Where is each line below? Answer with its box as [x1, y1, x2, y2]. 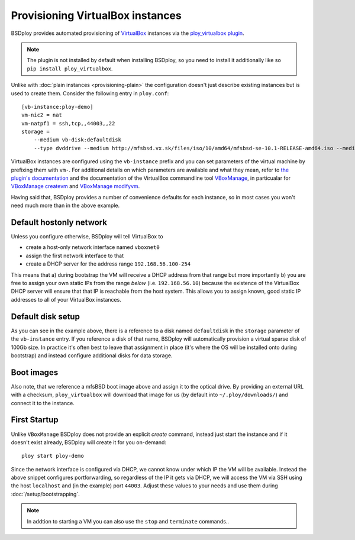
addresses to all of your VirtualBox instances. [11, 296, 121, 303]
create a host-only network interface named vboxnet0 [25, 244, 160, 251]
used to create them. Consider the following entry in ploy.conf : [11, 89, 169, 97]
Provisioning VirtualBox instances [11, 9, 182, 22]
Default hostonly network [11, 218, 108, 227]
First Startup [11, 415, 59, 425]
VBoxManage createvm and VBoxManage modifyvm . [11, 183, 140, 190]
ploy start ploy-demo [21, 452, 84, 460]
